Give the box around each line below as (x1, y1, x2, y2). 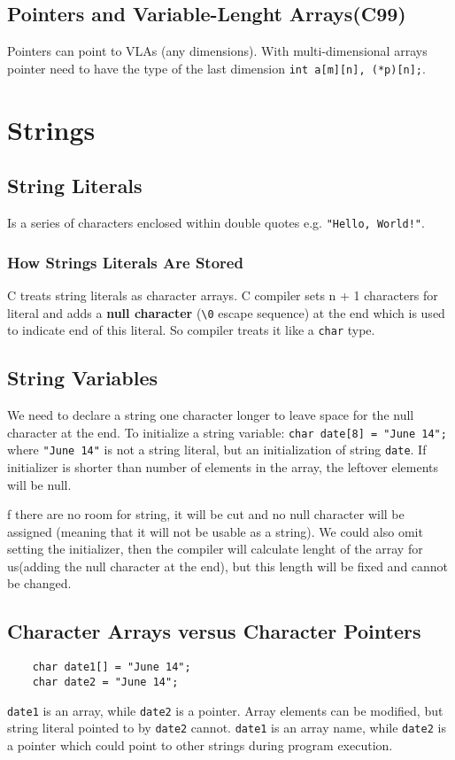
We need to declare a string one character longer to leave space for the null (7, 406, 414, 424)
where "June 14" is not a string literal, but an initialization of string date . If (7, 440, 427, 459)
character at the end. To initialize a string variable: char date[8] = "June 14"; (7, 423, 447, 441)
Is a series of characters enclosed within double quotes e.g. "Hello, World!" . (7, 213, 425, 232)
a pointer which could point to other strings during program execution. (7, 735, 393, 754)
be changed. (7, 574, 72, 593)
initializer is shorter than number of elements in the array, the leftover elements (7, 457, 439, 476)
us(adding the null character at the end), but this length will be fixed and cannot (7, 556, 449, 575)
